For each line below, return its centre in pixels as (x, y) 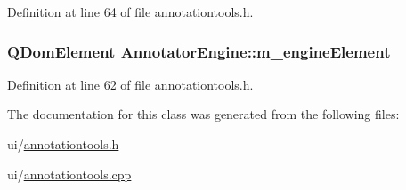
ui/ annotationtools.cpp (69, 174)
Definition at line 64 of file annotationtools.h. (130, 12)
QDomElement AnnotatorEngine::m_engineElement (199, 51)
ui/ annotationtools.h (63, 144)
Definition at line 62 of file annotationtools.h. (130, 84)
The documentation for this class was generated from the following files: (203, 114)
